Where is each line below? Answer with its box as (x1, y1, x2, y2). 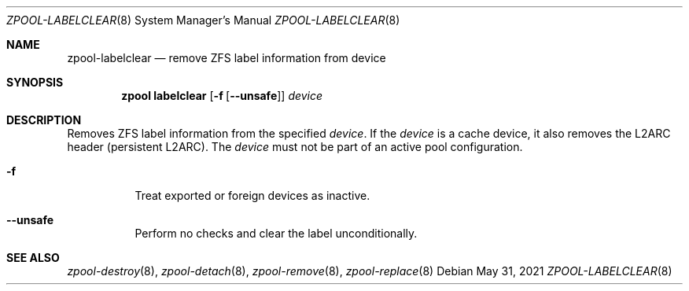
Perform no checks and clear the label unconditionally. (134, 227, 418, 240)
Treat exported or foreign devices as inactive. (134, 189, 370, 202)
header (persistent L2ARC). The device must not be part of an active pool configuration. (67, 140, 523, 153)
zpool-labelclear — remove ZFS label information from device (67, 51, 386, 64)
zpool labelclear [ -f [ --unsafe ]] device (121, 89, 323, 102)
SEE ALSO (6, 251, 60, 264)
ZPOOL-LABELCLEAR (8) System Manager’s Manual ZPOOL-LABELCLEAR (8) (6, 13, 400, 27)
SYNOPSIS (6, 76, 64, 89)
